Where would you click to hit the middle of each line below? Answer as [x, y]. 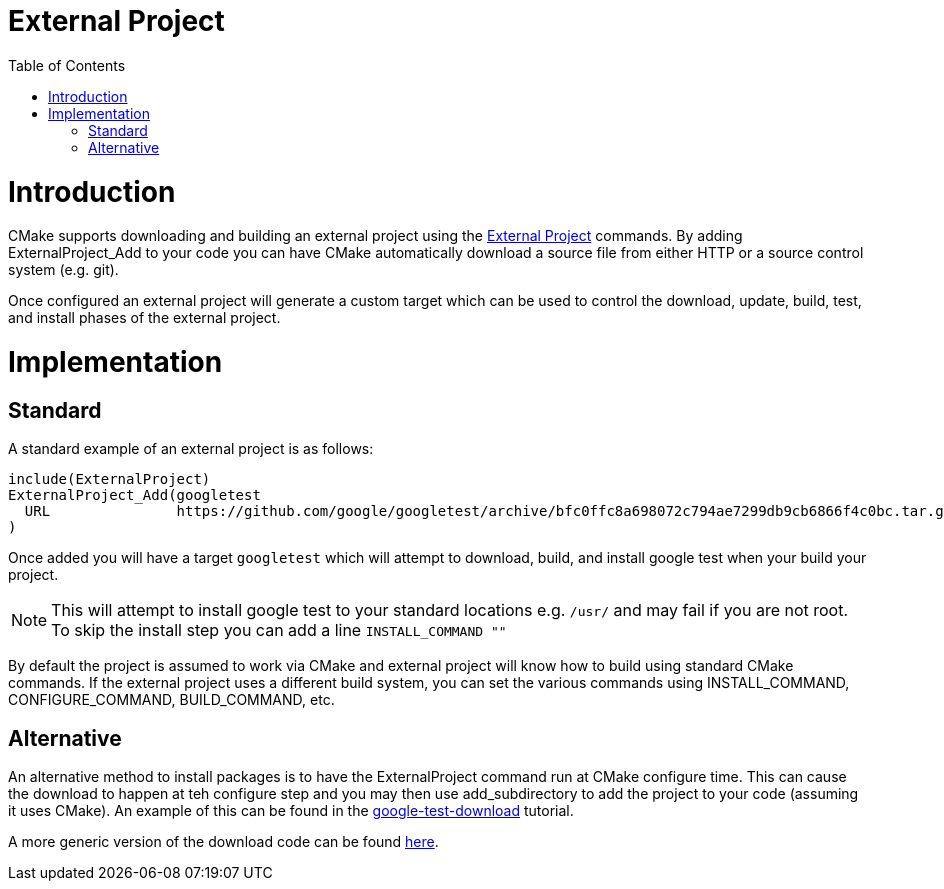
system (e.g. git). [63, 270]
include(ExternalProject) [109, 479]
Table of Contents [67, 65]
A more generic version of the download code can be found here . [223, 842]
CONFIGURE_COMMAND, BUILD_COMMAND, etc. [171, 700]
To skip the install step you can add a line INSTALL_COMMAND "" [279, 630]
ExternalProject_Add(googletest [134, 495]
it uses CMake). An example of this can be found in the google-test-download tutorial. [291, 811]
